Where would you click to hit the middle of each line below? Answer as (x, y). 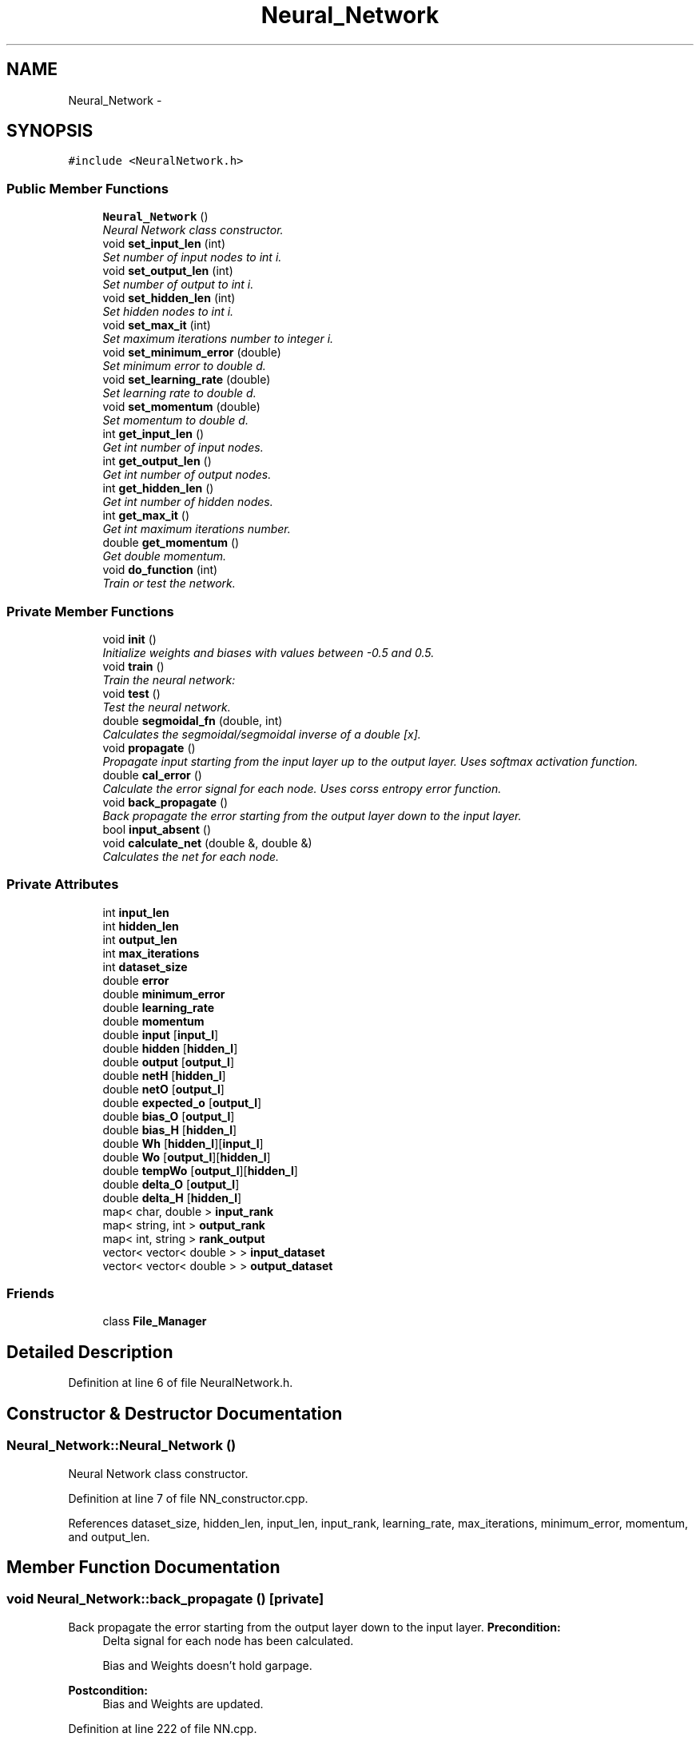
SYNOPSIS (50, 131)
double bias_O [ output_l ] (169, 1116)
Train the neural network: (169, 679)
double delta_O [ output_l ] (171, 1184)
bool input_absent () (157, 829)
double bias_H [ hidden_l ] (170, 1129)
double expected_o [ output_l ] (182, 1102)
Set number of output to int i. (178, 285)
